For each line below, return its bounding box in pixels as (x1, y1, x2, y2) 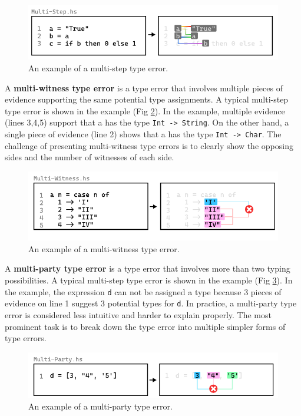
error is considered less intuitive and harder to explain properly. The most (5, 308, 272, 321)
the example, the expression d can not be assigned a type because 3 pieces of (5, 285, 282, 298)
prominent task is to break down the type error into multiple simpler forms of (5, 320, 286, 332)
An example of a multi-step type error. (28, 62, 168, 74)
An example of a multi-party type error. (28, 400, 173, 412)
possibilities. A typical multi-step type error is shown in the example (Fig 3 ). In (5, 274, 293, 286)
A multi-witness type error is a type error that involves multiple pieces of (5, 81, 283, 94)
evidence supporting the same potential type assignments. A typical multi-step (5, 93, 289, 105)
